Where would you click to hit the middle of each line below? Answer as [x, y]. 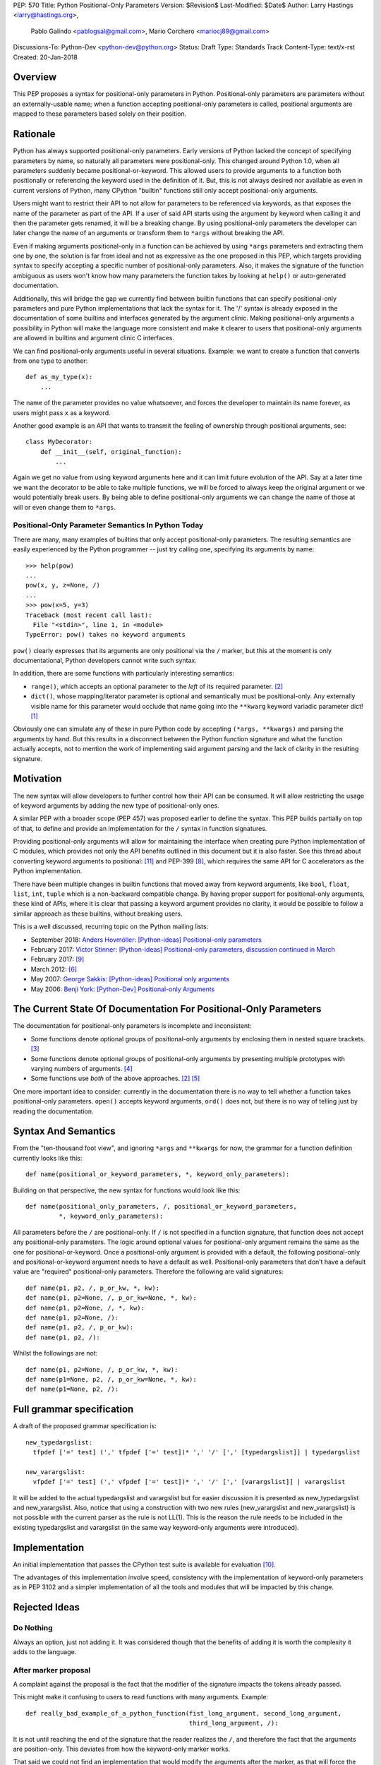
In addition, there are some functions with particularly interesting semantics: [123, 674]
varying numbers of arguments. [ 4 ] [82, 1069]
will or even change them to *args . [65, 507]
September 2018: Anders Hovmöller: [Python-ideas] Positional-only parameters [146, 940]
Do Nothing [33, 1628]
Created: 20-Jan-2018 [45, 57]
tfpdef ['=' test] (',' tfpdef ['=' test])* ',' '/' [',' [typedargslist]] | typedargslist [196, 1452]
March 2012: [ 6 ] [54, 969]
